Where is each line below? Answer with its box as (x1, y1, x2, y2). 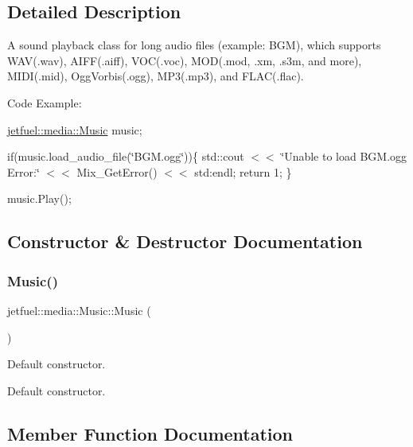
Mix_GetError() (76, 163, 158, 180)
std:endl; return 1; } (194, 163, 292, 180)
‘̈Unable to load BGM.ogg (281, 148, 407, 165)
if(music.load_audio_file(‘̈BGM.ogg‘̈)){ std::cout (7, 148, 244, 165)
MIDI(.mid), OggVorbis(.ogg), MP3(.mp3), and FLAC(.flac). (7, 68, 304, 84)
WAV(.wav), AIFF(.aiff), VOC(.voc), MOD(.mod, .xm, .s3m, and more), (7, 52, 362, 68)
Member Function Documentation (7, 421, 294, 445)
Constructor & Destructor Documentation (7, 229, 363, 254)
